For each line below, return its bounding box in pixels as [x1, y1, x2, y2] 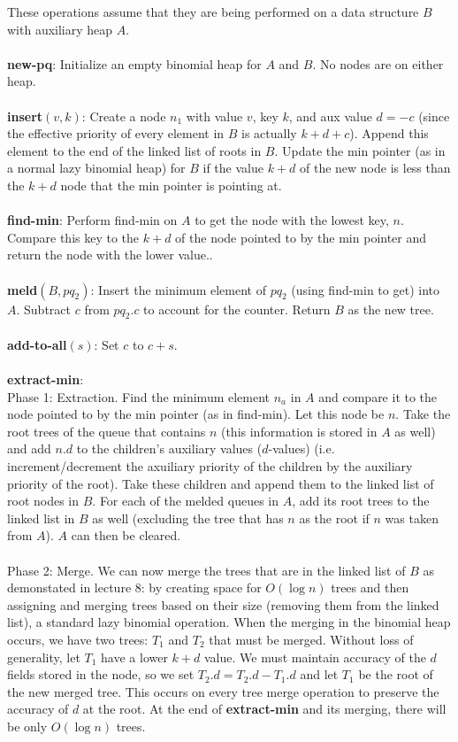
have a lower [101, 647, 168, 666]
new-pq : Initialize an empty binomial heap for [7, 54, 262, 73]
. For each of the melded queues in [92, 491, 279, 510]
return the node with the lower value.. [7, 245, 213, 264]
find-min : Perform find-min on [7, 211, 178, 229]
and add [7, 439, 51, 458]
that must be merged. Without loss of [209, 630, 414, 648]
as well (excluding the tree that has [92, 508, 284, 527]
